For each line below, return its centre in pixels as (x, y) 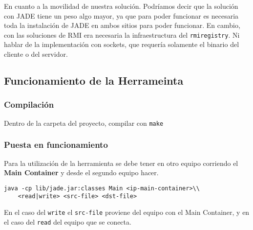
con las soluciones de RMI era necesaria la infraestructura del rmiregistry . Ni (122, 34)
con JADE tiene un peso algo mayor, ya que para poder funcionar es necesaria (121, 15)
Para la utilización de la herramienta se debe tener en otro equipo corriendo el (121, 163)
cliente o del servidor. (36, 54)
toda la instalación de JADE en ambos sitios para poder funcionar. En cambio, (122, 25)
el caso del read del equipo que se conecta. (68, 221)
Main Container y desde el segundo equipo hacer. (81, 172)
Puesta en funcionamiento (56, 145)
